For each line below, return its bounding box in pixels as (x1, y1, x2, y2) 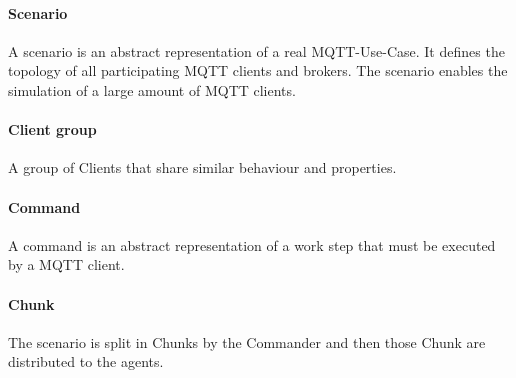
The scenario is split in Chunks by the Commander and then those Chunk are (8, 331, 486, 352)
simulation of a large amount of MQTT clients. (8, 79, 296, 100)
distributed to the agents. (8, 351, 164, 372)
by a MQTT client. (8, 254, 125, 275)
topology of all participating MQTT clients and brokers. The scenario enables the (8, 60, 508, 81)
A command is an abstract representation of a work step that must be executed (8, 234, 496, 255)
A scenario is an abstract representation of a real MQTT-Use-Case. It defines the (8, 40, 505, 61)
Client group (8, 119, 97, 140)
